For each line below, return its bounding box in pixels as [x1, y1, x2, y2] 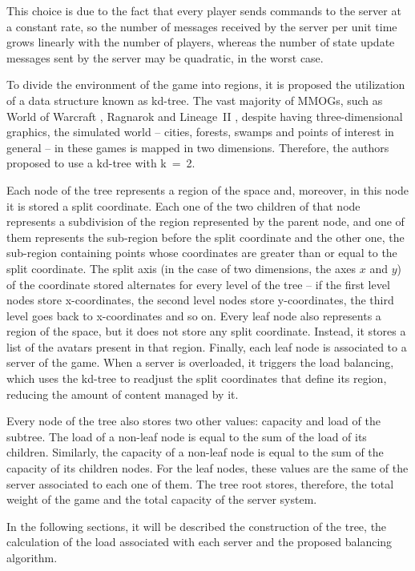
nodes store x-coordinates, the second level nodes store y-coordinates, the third [6, 292, 394, 308]
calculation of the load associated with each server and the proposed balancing [6, 533, 393, 550]
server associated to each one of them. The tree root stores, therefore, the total [6, 475, 394, 492]
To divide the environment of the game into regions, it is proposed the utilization [6, 76, 405, 93]
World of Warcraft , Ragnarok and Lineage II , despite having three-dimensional [6, 107, 403, 124]
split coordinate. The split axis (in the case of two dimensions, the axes [6, 259, 357, 276]
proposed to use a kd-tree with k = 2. [6, 155, 195, 171]
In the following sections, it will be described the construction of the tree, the [6, 517, 387, 534]
